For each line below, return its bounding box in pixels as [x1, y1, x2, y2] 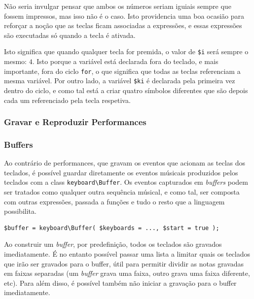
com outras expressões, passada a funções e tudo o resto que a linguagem [4, 196, 225, 206]
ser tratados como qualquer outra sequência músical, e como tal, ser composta [4, 187, 240, 197]
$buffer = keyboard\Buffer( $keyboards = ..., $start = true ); [4, 224, 219, 232]
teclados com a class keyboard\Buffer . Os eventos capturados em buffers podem [4, 177, 248, 187]
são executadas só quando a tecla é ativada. [4, 30, 136, 40]
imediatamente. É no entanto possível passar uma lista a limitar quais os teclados [4, 249, 251, 259]
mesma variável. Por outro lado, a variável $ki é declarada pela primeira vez [4, 75, 235, 86]
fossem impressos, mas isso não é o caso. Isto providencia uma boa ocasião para [4, 10, 244, 21]
